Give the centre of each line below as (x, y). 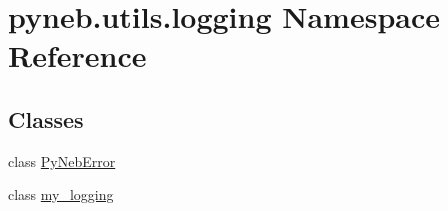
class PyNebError (62, 160)
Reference (77, 55)
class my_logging (61, 194)
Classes (46, 118)
